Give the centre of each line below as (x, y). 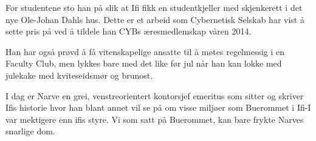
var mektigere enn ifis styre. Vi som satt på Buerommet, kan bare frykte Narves (155, 119)
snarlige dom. (30, 131)
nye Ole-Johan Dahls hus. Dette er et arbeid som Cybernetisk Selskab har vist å (155, 19)
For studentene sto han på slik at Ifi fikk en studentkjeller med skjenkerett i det (154, 7)
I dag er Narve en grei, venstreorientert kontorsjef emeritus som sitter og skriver (155, 95)
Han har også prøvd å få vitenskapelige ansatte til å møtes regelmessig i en (145, 51)
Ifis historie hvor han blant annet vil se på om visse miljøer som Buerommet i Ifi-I (158, 107)
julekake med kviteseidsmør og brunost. (79, 75)
